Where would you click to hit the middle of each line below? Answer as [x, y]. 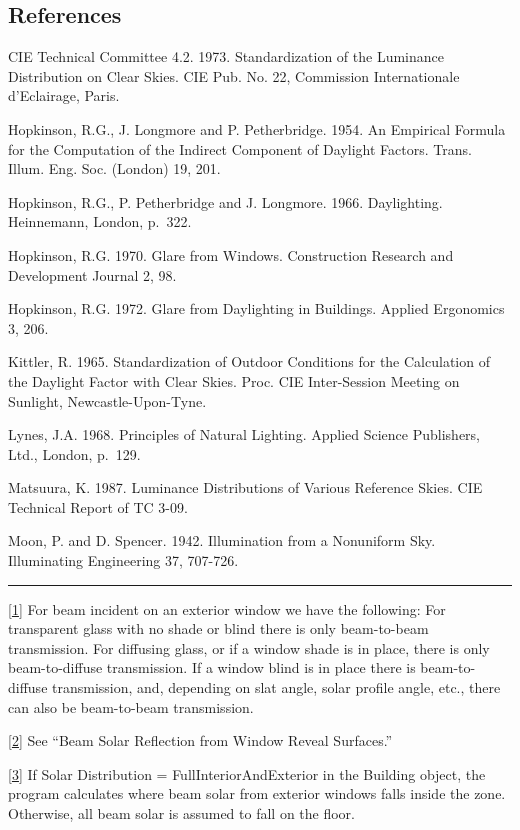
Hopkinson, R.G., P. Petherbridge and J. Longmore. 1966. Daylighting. [225, 201]
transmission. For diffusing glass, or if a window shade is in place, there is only [249, 647]
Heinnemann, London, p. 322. [100, 221]
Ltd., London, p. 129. [74, 453]
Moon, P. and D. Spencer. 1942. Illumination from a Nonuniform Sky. [222, 540]
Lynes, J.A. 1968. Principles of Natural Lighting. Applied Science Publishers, [244, 434]
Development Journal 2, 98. [92, 274]
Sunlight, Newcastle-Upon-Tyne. [107, 400]
